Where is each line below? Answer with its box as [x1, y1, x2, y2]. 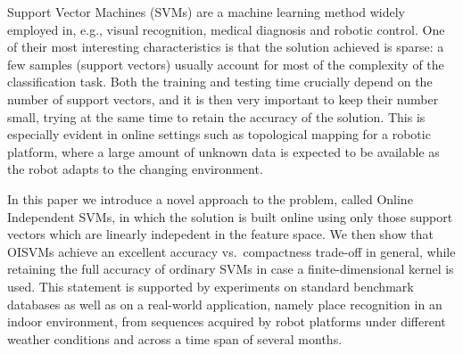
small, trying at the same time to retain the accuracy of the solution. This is [7, 107, 426, 126]
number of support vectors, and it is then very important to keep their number [7, 89, 439, 108]
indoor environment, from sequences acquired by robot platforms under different [7, 312, 446, 331]
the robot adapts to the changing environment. [7, 160, 263, 178]
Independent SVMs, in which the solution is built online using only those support [7, 207, 453, 226]
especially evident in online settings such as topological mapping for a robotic [7, 125, 431, 144]
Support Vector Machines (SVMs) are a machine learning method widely [7, 3, 405, 21]
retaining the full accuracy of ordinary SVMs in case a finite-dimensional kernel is [7, 259, 454, 278]
